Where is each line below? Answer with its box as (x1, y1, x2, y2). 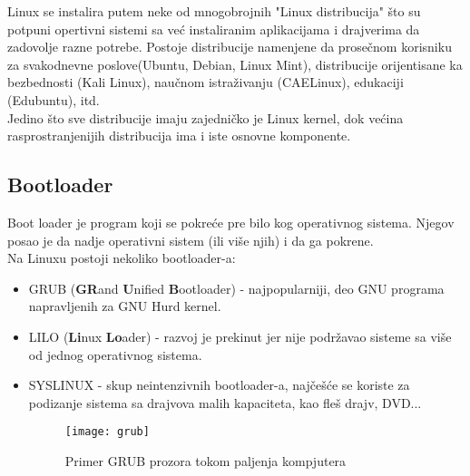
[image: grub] (64, 425, 150, 439)
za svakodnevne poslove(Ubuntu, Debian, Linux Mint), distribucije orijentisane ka (7, 54, 463, 73)
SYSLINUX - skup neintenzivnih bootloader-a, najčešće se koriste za (28, 375, 410, 394)
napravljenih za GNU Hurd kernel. (28, 296, 221, 316)
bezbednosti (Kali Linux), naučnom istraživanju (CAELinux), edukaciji (7, 73, 404, 92)
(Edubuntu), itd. (7, 90, 100, 109)
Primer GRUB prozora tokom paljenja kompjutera (64, 451, 347, 470)
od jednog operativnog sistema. (28, 345, 202, 364)
